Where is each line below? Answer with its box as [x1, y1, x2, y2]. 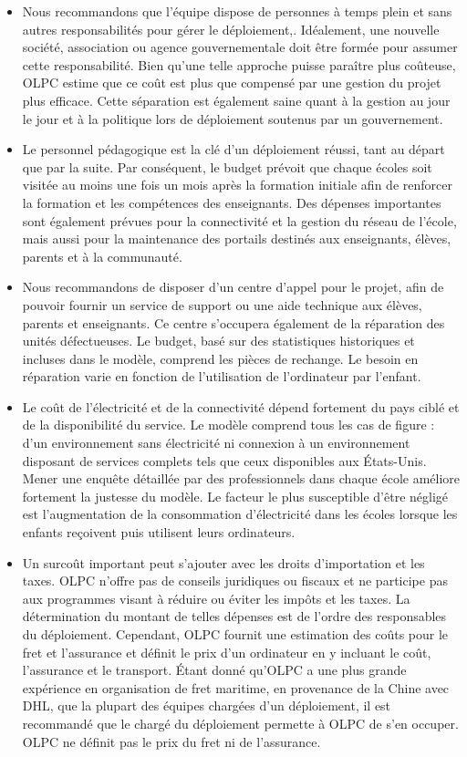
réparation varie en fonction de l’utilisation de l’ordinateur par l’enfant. [22, 367, 421, 386]
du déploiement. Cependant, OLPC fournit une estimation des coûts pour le [22, 625, 449, 643]
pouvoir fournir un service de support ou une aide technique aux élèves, [22, 295, 422, 314]
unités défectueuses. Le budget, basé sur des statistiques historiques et [22, 331, 415, 350]
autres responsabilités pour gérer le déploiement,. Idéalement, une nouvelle [22, 19, 440, 38]
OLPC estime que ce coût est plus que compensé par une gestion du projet [22, 73, 441, 92]
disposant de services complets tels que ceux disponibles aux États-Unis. [22, 451, 427, 470]
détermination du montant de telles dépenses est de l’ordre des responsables [22, 607, 447, 626]
